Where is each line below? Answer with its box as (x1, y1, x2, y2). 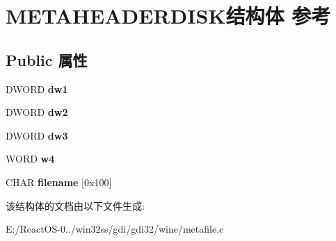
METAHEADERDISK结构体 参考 (6, 1, 331, 30)
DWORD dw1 (6, 81, 68, 96)
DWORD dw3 (6, 128, 68, 142)
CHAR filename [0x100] (6, 174, 112, 189)
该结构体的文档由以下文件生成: (6, 198, 145, 213)
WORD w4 (6, 151, 55, 166)
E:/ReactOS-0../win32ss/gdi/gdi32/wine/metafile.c (6, 222, 224, 236)
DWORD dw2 (6, 105, 68, 119)
